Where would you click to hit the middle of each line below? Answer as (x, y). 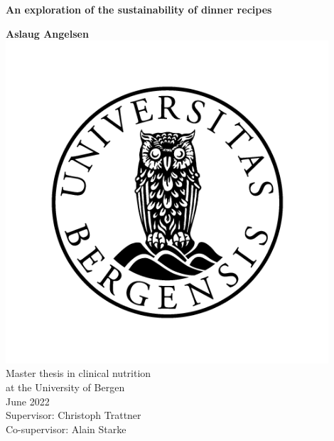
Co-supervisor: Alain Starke (66, 429)
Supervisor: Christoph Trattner (74, 415)
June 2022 (28, 401)
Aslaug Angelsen (47, 33)
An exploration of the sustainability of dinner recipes (139, 9)
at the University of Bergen (65, 387)
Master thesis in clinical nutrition (79, 373)
